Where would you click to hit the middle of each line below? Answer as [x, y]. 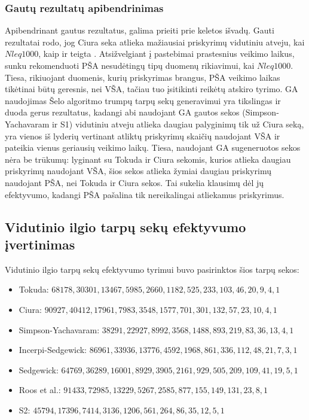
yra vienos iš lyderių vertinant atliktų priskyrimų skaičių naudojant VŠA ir [143, 136]
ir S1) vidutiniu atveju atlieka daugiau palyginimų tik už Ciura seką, [178, 124]
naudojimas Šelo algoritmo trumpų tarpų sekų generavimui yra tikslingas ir [143, 100]
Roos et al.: [40, 390]
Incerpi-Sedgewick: [53, 350]
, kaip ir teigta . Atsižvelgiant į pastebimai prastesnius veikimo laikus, [166, 54]
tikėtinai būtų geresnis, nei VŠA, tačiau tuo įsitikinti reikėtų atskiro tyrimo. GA [152, 89]
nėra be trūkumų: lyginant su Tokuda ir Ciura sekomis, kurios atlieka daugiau [148, 159]
